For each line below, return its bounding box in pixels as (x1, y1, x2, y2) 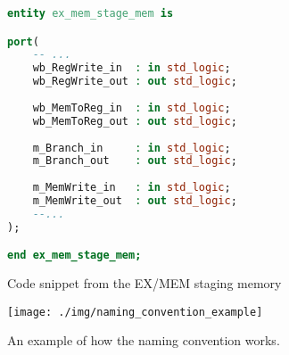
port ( (7, 35, 39, 48)
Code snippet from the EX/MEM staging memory (7, 274, 282, 293)
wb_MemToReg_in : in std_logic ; (32, 101, 231, 114)
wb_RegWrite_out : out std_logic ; (32, 75, 237, 88)
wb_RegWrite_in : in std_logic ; (32, 62, 231, 75)
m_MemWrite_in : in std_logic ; (32, 181, 231, 194)
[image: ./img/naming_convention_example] (7, 305, 263, 318)
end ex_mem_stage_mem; (7, 249, 142, 262)
